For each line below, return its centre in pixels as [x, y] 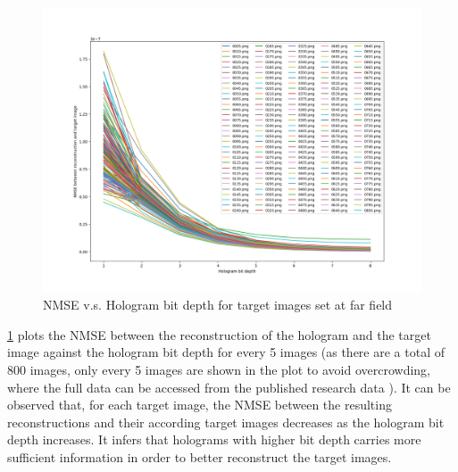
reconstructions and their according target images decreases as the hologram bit [226, 422]
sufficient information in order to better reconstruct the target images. [200, 457]
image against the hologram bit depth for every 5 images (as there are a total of [226, 352]
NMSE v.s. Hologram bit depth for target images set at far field [218, 305]
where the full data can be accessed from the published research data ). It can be [229, 387]
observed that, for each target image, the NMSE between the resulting [200, 405]
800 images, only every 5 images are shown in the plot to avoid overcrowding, [219, 370]
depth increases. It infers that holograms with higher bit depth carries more [214, 439]
